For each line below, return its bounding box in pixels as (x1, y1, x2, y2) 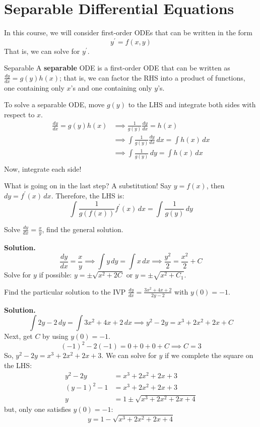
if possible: (39, 269, 72, 280)
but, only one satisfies (4, 404, 71, 414)
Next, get (4, 331, 33, 341)
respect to (4, 109, 35, 119)
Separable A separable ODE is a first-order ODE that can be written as (4, 62, 230, 73)
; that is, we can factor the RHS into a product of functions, (59, 72, 245, 83)
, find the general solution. (42, 224, 123, 235)
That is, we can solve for (4, 45, 80, 56)
